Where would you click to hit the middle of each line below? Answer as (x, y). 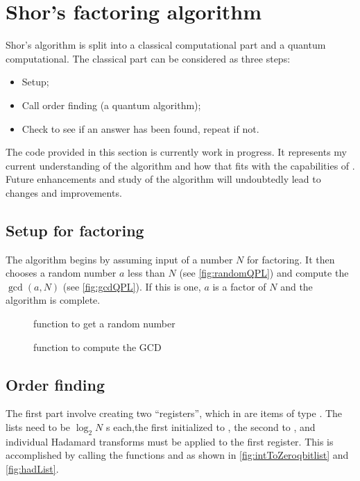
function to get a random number (104, 324)
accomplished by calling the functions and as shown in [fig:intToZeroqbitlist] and (177, 455)
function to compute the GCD (97, 347)
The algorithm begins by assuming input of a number (119, 259)
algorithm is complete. (53, 300)
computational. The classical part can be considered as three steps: (148, 58)
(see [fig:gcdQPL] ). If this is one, (132, 286)
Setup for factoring (75, 230)
